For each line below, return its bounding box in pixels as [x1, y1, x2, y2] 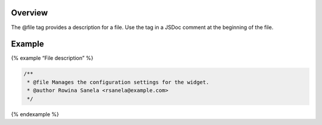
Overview [11, 8, 48, 18]
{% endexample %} [11, 110, 60, 118]
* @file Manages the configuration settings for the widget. [27, 79, 209, 85]
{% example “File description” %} [11, 55, 94, 62]
